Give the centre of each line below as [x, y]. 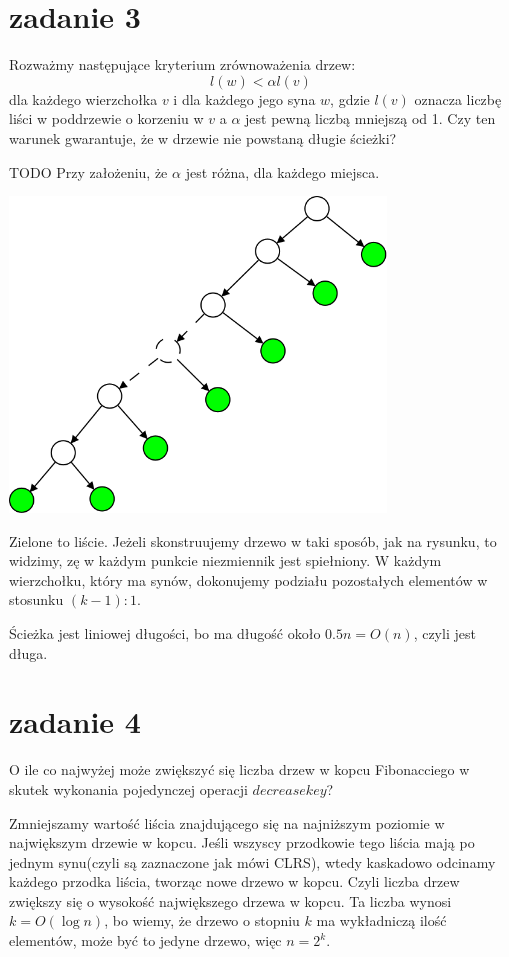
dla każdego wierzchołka [83, 98]
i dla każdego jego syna [244, 98]
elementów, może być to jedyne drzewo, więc [145, 940]
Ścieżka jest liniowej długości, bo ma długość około [165, 633]
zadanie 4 [75, 721]
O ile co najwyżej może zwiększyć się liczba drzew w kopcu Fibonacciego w [239, 769]
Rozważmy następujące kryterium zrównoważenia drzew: [182, 64]
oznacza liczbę [458, 98]
